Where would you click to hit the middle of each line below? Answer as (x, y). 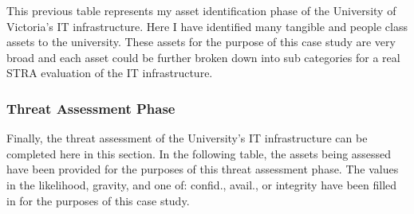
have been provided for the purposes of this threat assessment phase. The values (203, 169)
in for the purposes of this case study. (98, 200)
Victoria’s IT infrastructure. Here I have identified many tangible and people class (207, 26)
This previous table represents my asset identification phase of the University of (201, 10)
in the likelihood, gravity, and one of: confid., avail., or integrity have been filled (202, 184)
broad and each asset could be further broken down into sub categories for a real (203, 57)
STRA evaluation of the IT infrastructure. (110, 73)
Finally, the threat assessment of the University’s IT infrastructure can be (187, 138)
